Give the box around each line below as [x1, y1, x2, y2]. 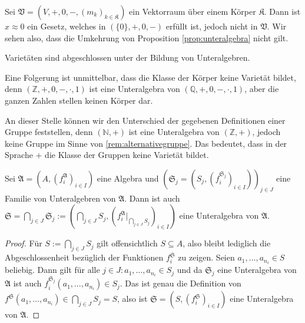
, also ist [117, 292, 148, 305]
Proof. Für [5, 237, 42, 249]
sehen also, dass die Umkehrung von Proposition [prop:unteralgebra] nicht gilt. [5, 31, 289, 44]
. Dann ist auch [124, 192, 180, 204]
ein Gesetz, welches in [27, 20, 106, 32]
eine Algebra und [97, 172, 159, 184]
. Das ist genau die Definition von [120, 277, 241, 289]
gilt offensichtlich [97, 237, 158, 249]
